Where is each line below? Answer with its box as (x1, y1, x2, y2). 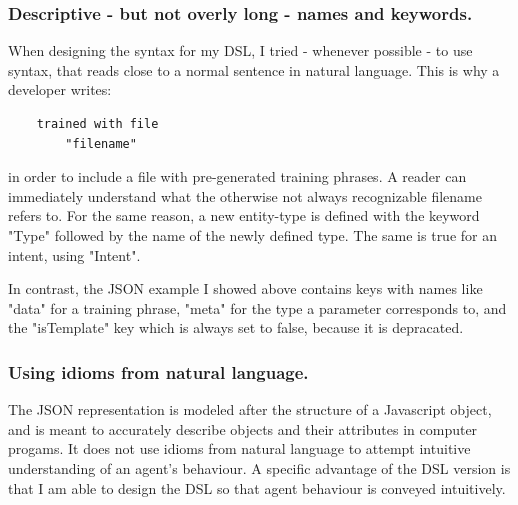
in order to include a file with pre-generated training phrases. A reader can (8, 166, 467, 187)
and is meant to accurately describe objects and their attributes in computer (8, 418, 478, 439)
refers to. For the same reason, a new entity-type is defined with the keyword (8, 205, 480, 226)
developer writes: (8, 79, 112, 100)
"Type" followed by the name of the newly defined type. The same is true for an (8, 224, 498, 245)
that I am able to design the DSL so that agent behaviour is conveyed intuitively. (8, 477, 506, 498)
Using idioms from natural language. (8, 359, 309, 384)
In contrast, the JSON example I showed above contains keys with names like (8, 278, 483, 299)
